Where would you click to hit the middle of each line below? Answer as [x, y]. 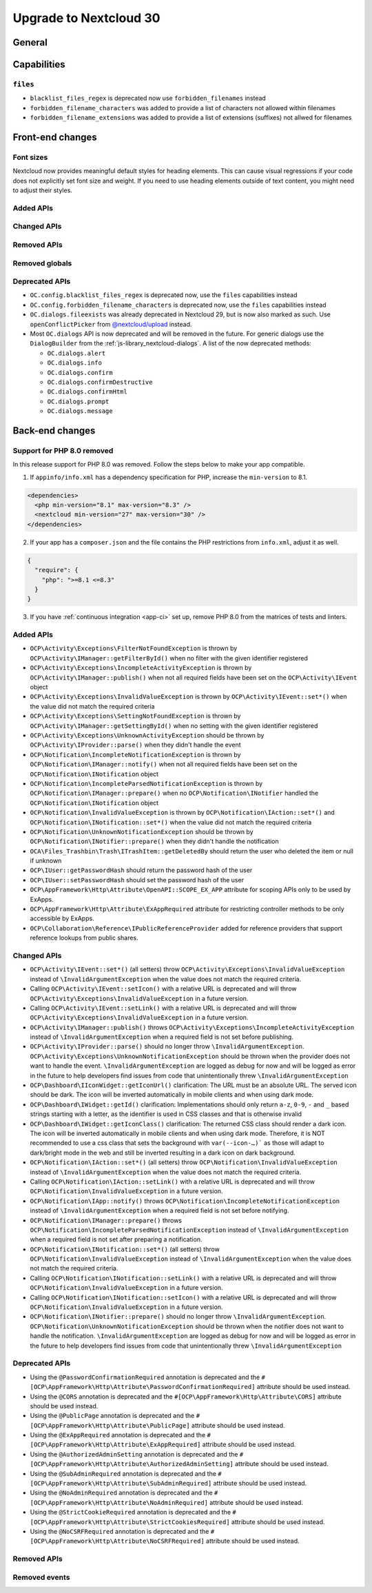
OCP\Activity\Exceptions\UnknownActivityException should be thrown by [147, 735]
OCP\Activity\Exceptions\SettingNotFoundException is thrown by [135, 716]
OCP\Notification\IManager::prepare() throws [106, 1220]
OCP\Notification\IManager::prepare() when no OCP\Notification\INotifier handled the [174, 793]
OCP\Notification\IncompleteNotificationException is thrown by [135, 754]
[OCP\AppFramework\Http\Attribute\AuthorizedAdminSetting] [132, 1464]
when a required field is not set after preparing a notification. [116, 1239]
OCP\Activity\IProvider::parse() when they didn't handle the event [135, 745]
